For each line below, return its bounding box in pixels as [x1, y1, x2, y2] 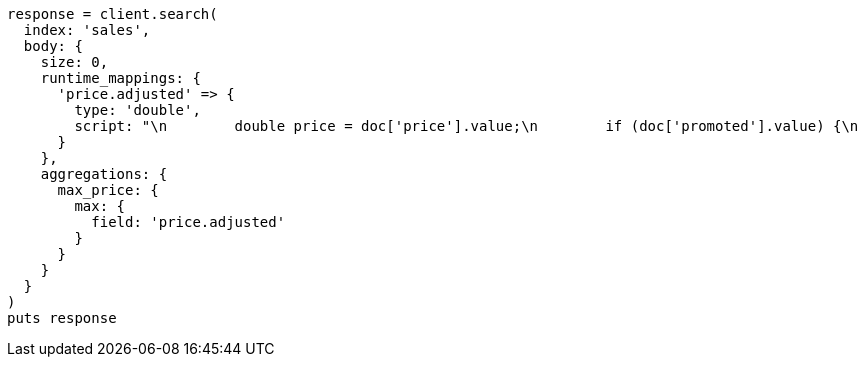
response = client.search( [7, 6, 218, 22]
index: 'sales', [23, 22, 151, 38]
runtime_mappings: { [40, 70, 201, 86]
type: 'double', [74, 102, 201, 118]
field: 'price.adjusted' [91, 214, 286, 230]
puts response [7, 310, 117, 326]
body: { [23, 38, 83, 54]
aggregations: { [40, 166, 168, 182]
